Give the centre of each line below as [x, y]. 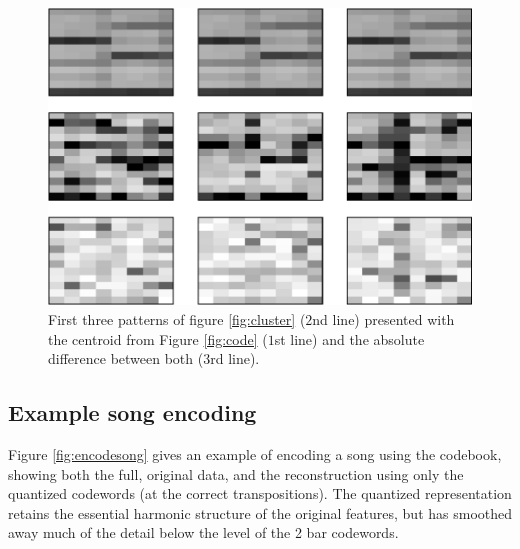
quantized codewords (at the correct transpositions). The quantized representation [260, 493]
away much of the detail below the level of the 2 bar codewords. [203, 532]
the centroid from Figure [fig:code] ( [158, 338]
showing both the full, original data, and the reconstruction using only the [236, 473]
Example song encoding [132, 412]
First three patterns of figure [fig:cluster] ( [177, 319]
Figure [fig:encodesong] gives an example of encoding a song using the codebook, [255, 454]
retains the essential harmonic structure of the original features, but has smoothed [260, 512]
